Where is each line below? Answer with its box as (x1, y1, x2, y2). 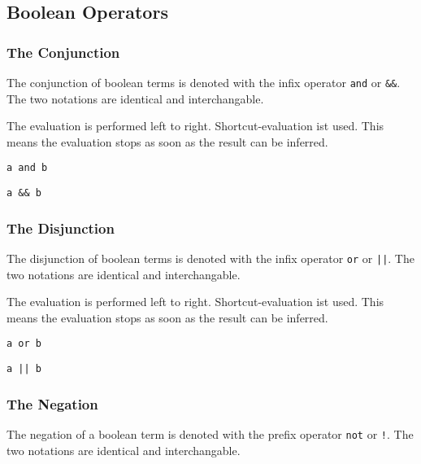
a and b (7, 162, 48, 174)
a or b (7, 338, 41, 350)
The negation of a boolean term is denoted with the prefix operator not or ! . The (7, 425, 414, 442)
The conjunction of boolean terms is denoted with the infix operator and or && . (7, 74, 401, 90)
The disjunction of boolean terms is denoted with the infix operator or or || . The (7, 249, 414, 266)
